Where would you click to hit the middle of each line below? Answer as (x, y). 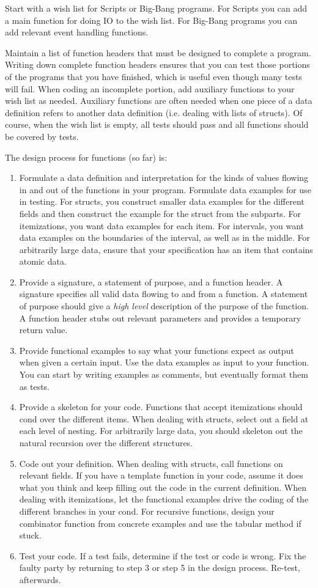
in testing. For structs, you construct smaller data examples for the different (162, 201)
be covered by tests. (42, 136)
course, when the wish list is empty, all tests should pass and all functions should (157, 124)
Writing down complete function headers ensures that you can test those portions (157, 64)
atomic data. (43, 261)
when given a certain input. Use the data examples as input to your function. (164, 362)
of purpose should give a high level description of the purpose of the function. (164, 306)
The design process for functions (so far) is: (86, 157)
